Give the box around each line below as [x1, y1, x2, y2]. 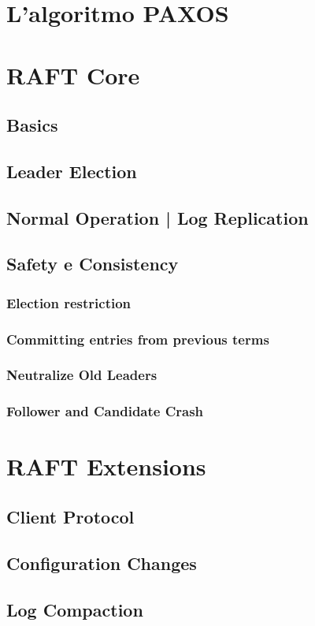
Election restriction [6, 293, 132, 312]
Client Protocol [6, 505, 135, 529]
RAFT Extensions [6, 450, 206, 483]
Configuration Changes [6, 550, 197, 575]
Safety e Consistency [6, 252, 179, 276]
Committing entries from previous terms [6, 329, 269, 348]
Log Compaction [6, 597, 143, 621]
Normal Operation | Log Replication [6, 205, 309, 229]
